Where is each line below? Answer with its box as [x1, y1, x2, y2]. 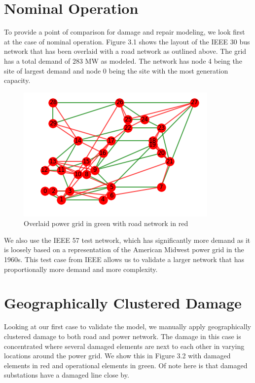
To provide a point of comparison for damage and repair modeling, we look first [4, 27, 245, 37]
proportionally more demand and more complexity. [4, 264, 158, 274]
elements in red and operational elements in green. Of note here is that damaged [4, 360, 248, 370]
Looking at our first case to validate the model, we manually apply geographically [4, 321, 251, 332]
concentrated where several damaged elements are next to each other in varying [4, 341, 245, 351]
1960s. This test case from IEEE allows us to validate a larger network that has [4, 254, 244, 265]
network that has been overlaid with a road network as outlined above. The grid [4, 46, 247, 56]
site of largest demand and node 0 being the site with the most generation [4, 65, 228, 76]
